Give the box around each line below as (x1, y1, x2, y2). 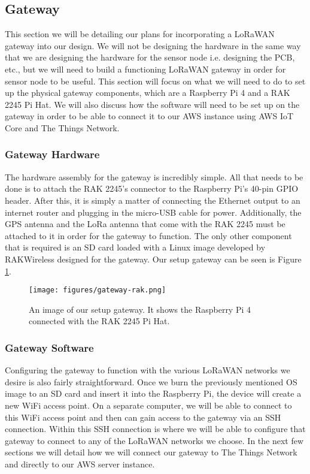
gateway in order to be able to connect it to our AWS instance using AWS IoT (5, 110, 294, 122)
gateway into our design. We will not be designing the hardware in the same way (5, 39, 301, 52)
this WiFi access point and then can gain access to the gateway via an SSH (5, 410, 281, 423)
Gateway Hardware (5, 147, 100, 162)
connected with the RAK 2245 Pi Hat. (29, 315, 170, 327)
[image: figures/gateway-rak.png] (29, 286, 166, 295)
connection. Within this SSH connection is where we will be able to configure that (5, 422, 306, 435)
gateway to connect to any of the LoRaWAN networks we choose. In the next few (5, 434, 304, 446)
